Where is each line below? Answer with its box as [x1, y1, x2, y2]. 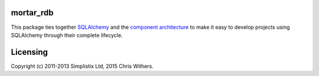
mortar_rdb [11, 8, 54, 18]
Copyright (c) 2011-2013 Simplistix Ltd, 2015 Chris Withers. [11, 62, 154, 70]
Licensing [11, 47, 48, 57]
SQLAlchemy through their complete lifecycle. [11, 31, 123, 38]
